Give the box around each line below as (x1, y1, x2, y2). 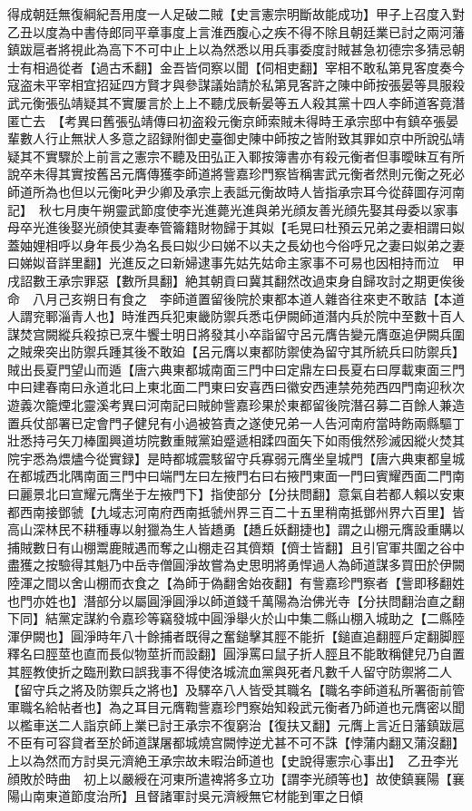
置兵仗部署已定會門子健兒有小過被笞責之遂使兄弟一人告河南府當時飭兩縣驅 (7, 413, 452, 432)
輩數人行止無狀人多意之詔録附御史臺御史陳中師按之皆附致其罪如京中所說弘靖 (7, 129, 465, 148)
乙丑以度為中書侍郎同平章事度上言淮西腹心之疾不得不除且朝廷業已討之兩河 (7, 22, 452, 41)
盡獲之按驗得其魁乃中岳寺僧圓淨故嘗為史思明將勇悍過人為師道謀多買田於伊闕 (7, 555, 465, 574)
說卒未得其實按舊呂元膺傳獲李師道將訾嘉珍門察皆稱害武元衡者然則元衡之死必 (7, 164, 465, 183)
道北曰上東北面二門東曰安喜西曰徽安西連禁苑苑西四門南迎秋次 (95, 377, 465, 396)
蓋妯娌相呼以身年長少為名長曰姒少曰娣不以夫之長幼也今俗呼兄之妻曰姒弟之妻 (7, 235, 465, 254)
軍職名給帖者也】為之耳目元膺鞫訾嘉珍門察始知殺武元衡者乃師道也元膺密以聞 (7, 698, 465, 717)
